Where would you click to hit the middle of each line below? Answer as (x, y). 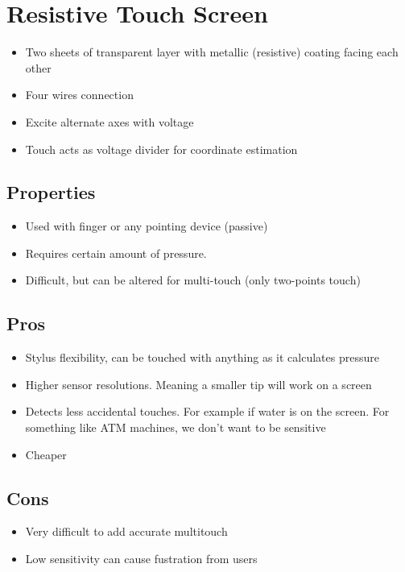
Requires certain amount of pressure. (116, 253)
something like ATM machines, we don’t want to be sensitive (176, 427)
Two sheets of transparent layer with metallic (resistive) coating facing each (212, 52)
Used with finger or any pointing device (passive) (147, 226)
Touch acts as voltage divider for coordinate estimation (161, 149)
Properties (51, 192)
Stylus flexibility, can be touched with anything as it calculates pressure (202, 357)
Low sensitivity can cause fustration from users (141, 559)
